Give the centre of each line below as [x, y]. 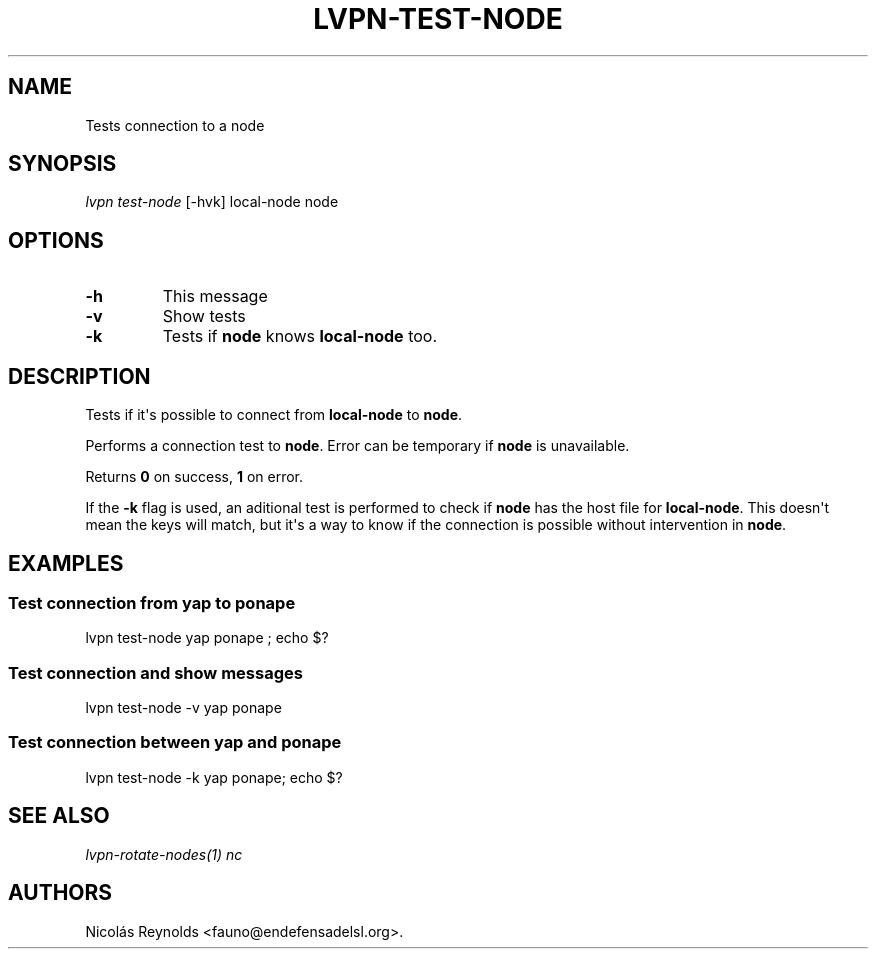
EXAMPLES [66, 563]
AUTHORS [60, 893]
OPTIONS [56, 240]
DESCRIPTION [79, 376]
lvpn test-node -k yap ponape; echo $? [214, 777]
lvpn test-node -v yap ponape [183, 708]
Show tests [204, 316]
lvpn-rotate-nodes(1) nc [164, 854]
